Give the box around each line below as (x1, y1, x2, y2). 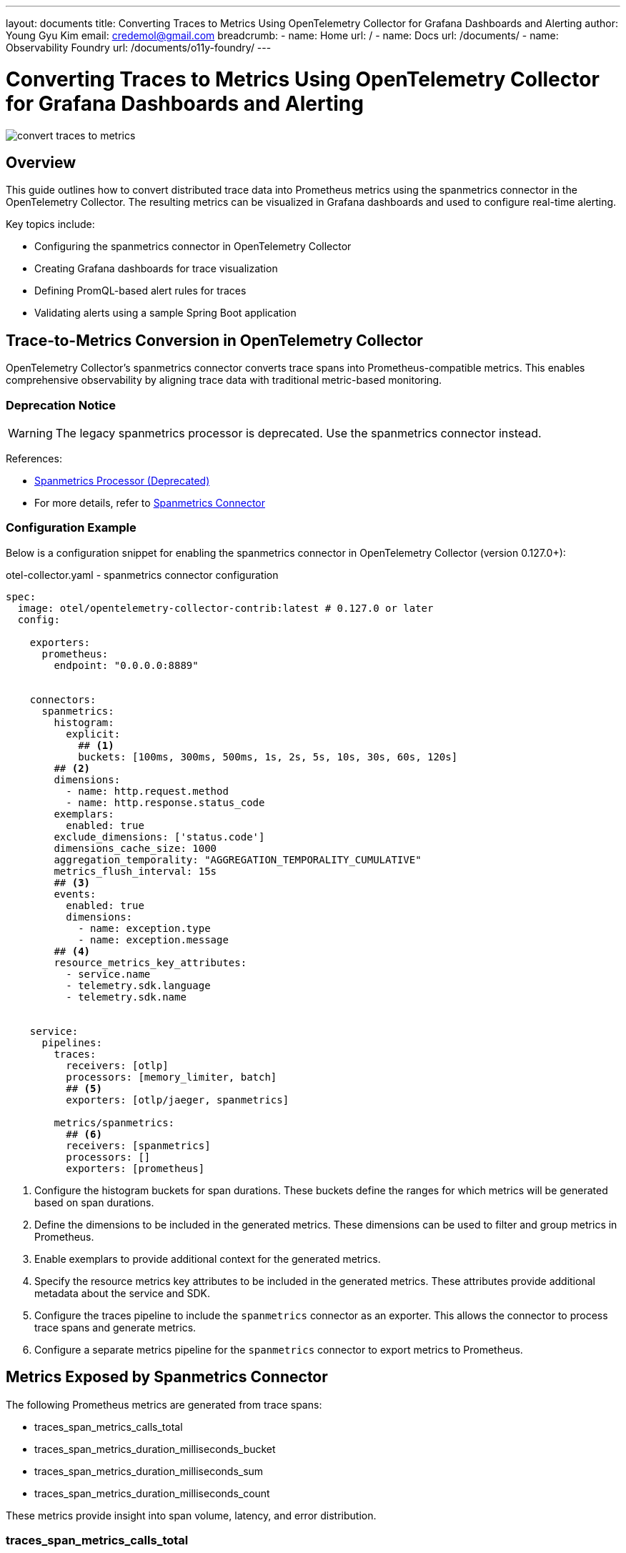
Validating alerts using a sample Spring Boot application (34, 307, 297, 319)
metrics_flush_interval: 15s (54, 865, 217, 877)
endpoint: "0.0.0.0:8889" (54, 659, 199, 671)
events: (54, 888, 96, 900)
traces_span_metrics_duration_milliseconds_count (34, 1487, 270, 1499)
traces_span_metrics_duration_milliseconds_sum (34, 1464, 264, 1477)
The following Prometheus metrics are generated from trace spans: (6, 1398, 322, 1411)
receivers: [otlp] (66, 1059, 169, 1071)
